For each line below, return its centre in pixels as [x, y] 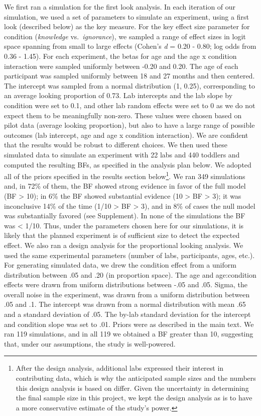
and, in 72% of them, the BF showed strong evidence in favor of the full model [125, 186]
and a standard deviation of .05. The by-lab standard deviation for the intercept [127, 314]
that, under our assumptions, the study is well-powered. [90, 343]
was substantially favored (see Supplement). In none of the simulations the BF [125, 216]
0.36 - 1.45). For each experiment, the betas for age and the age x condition [120, 56]
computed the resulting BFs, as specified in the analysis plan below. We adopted [128, 164]
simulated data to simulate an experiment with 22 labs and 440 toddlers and [122, 154]
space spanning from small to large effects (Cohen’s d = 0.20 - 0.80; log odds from [130, 46]
